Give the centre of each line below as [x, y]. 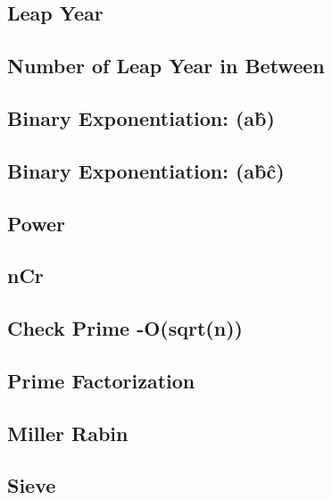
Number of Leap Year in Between [166, 66]
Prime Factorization [101, 380]
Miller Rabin [68, 433]
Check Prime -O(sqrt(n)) [125, 328]
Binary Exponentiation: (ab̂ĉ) [146, 170]
